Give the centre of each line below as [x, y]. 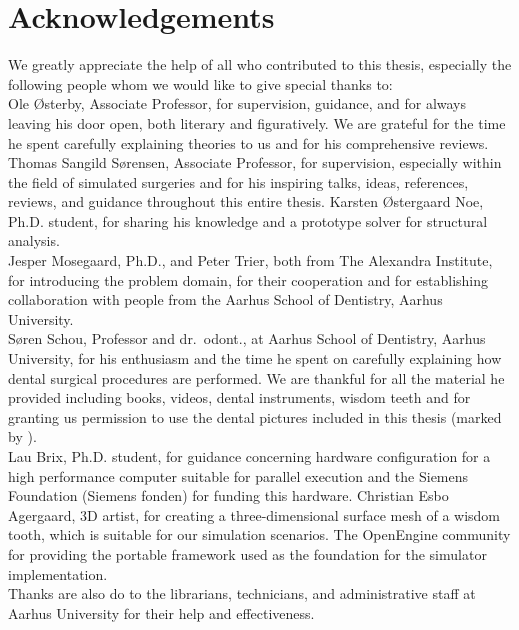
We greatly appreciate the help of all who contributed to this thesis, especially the [260, 64]
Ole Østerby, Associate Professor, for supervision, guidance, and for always [237, 103]
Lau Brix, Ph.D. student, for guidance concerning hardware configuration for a [249, 456]
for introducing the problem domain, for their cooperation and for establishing [248, 279]
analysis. [34, 240]
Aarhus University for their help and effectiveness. [161, 612]
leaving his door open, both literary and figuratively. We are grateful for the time [257, 122]
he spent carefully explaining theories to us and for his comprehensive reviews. [248, 142]
